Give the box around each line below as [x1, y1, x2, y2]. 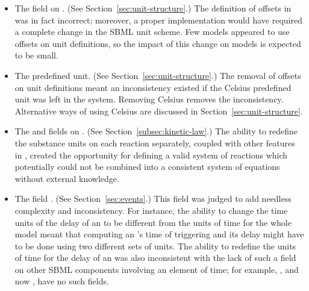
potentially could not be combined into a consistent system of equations [14, 160, 280, 173]
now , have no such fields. [14, 275, 109, 287]
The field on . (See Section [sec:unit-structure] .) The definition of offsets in [14, 2, 292, 14]
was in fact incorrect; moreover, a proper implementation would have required [14, 13, 302, 26]
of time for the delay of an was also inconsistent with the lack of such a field [14, 251, 296, 264]
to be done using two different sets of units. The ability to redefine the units [14, 239, 296, 252]
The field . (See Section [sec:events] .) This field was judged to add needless [14, 192, 292, 205]
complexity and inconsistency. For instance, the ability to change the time [14, 204, 288, 216]
